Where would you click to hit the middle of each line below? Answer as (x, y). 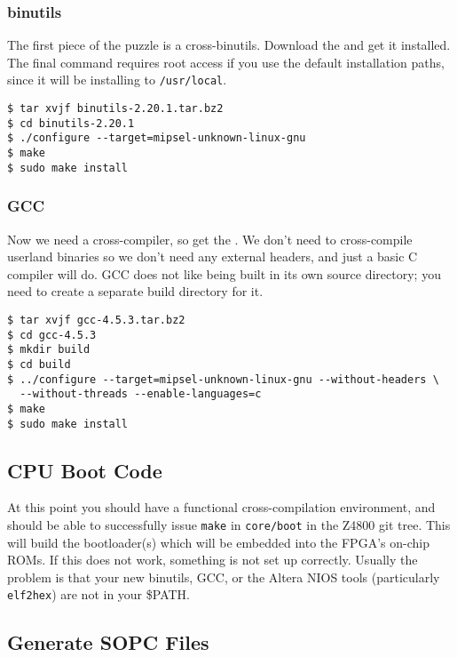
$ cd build (39, 364)
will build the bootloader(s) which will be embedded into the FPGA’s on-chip (218, 542)
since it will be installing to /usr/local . (117, 80)
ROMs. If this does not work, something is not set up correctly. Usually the (213, 560)
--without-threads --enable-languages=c (141, 394)
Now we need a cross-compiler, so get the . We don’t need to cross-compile (210, 239)
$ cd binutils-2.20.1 (71, 123)
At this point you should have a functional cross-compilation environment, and (221, 507)
